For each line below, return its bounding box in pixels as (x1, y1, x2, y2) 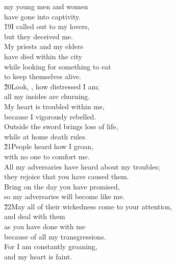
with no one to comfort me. (4, 151, 90, 161)
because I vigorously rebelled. (4, 111, 96, 122)
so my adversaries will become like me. (4, 191, 125, 202)
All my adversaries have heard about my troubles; (4, 161, 160, 172)
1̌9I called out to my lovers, (4, 21, 90, 32)
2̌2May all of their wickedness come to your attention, (4, 201, 172, 211)
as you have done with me (4, 221, 86, 232)
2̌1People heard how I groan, (4, 141, 93, 152)
